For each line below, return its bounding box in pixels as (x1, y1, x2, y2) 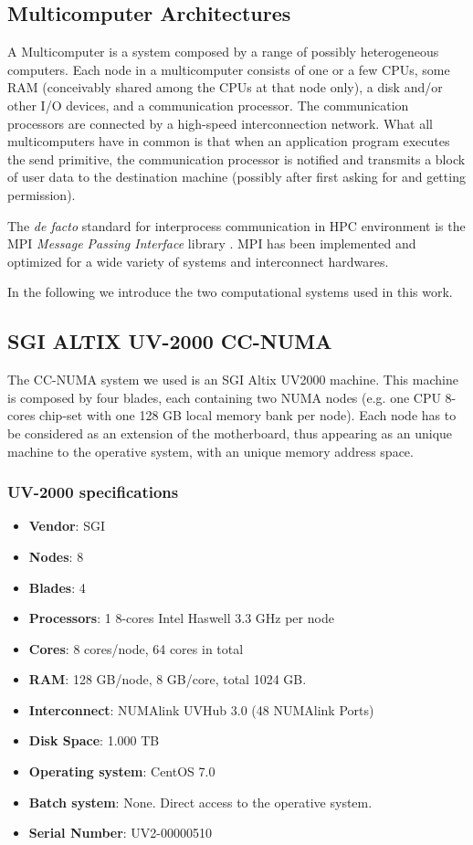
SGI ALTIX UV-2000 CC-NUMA (7, 327, 332, 355)
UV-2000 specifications (7, 481, 179, 503)
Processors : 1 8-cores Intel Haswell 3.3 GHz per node (28, 608, 334, 628)
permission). (7, 185, 76, 204)
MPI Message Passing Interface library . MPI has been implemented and (7, 234, 416, 253)
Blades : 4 (28, 577, 86, 597)
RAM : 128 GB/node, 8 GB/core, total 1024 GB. (28, 670, 307, 689)
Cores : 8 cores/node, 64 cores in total (28, 639, 244, 658)
